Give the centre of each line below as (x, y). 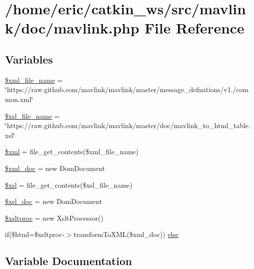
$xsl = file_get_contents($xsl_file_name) (69, 185)
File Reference (195, 28)
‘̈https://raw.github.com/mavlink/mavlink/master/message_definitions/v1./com (127, 89)
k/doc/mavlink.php (72, 28)
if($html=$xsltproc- (35, 234)
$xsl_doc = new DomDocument (54, 201)
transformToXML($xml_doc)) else (126, 234)
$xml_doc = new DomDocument (55, 168)
